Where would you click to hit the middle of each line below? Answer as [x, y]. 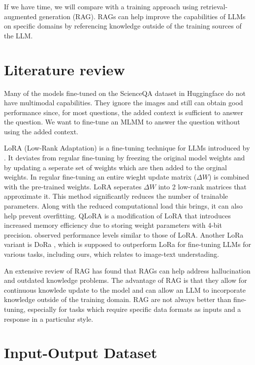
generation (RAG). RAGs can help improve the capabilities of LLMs [142, 16]
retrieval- [214, 6]
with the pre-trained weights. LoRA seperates [73, 186]
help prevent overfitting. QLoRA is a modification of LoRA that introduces [117, 215]
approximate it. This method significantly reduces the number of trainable [116, 196]
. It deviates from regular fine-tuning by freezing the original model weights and [125, 158]
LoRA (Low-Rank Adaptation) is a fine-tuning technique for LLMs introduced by [127, 148]
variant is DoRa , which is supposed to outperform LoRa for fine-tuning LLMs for [127, 244]
